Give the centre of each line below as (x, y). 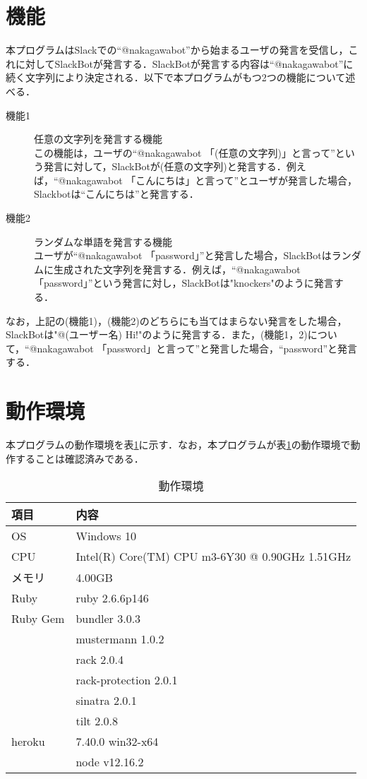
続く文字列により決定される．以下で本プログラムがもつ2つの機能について (176, 77)
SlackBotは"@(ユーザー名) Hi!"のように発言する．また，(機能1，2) (157, 334)
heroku (28, 742)
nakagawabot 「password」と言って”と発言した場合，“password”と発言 (197, 348)
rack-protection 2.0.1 (127, 680)
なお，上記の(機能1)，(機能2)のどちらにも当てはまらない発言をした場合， (176, 320)
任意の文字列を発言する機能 (98, 139)
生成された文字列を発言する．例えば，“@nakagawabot (177, 269)
